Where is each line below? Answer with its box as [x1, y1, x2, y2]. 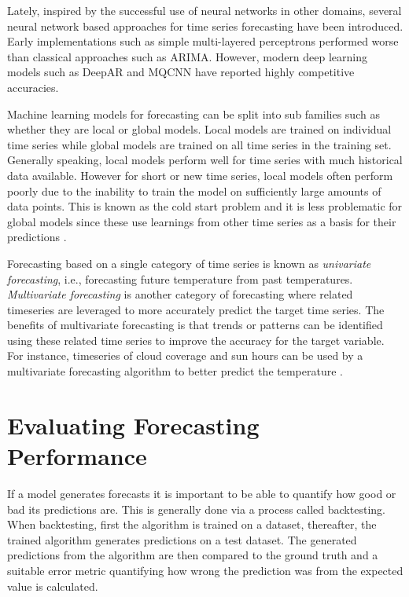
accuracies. [7, 79, 59, 95]
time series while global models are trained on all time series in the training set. [7, 136, 392, 152]
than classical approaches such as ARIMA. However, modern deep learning [7, 48, 368, 64]
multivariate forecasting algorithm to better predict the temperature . [7, 363, 343, 379]
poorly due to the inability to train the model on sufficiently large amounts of [7, 182, 381, 199]
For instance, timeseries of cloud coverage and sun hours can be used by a [7, 347, 363, 364]
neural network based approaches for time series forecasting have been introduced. [7, 17, 403, 34]
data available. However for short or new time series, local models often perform [7, 167, 393, 183]
